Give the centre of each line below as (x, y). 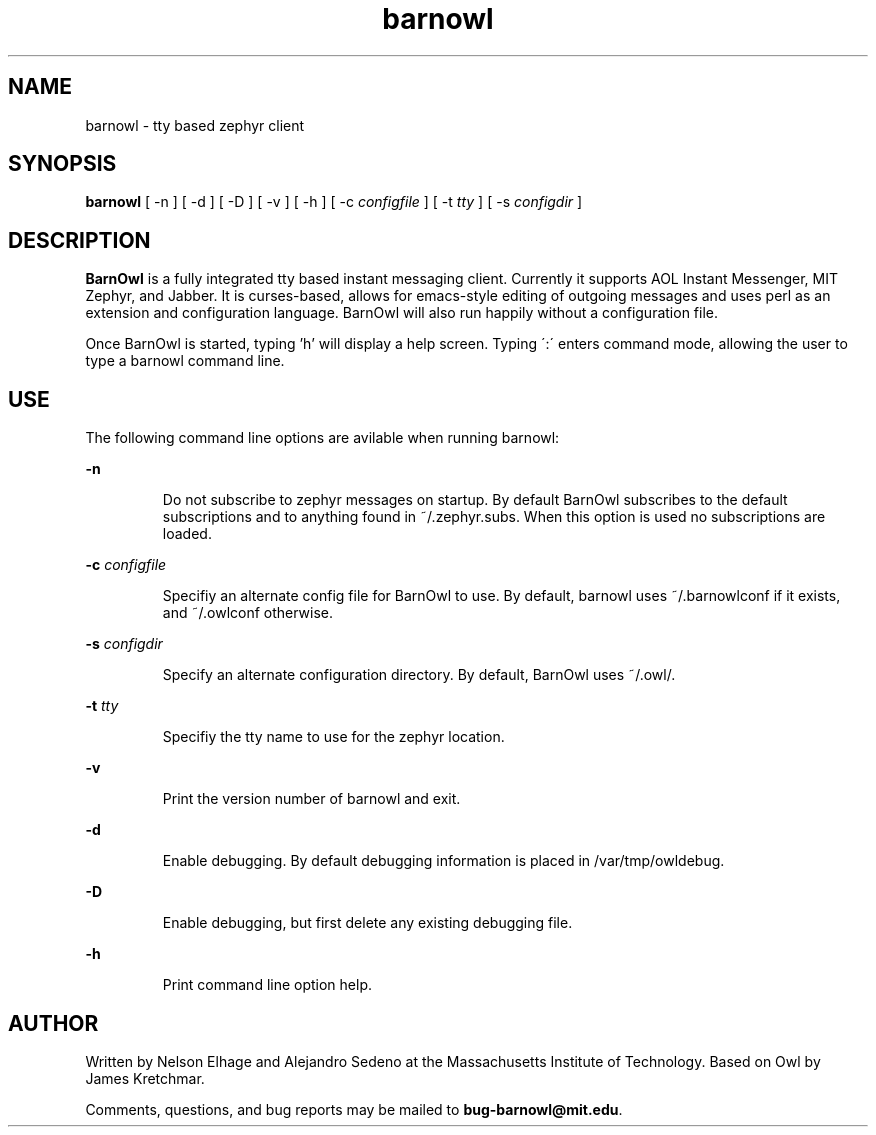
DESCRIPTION (79, 240)
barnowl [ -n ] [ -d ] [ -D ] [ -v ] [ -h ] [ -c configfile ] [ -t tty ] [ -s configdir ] (334, 202)
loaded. (187, 534)
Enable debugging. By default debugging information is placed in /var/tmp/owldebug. (443, 861)
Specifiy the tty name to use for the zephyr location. (333, 737)
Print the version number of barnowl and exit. (311, 799)
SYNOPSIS (62, 164)
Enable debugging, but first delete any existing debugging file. (367, 923)
